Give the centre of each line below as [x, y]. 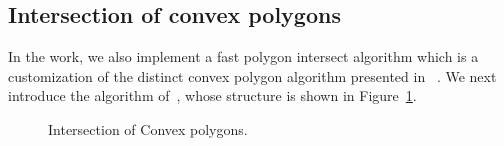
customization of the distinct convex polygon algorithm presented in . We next [252, 75]
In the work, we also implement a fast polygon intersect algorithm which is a [243, 56]
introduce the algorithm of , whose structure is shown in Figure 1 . [212, 95]
